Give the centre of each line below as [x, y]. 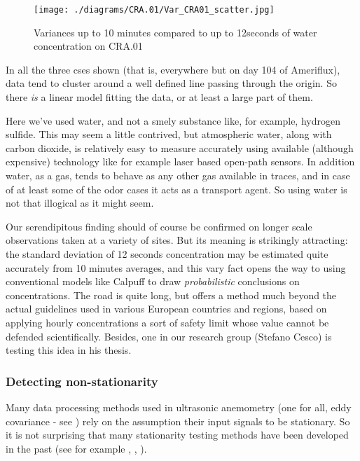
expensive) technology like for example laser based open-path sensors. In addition [180, 161]
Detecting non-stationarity [82, 381]
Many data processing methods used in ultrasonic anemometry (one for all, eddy [179, 407]
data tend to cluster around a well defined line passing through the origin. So [171, 83]
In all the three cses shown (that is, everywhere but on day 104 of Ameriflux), [173, 69]
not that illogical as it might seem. [80, 203]
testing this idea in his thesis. [69, 350]
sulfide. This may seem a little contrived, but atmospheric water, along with [169, 134]
